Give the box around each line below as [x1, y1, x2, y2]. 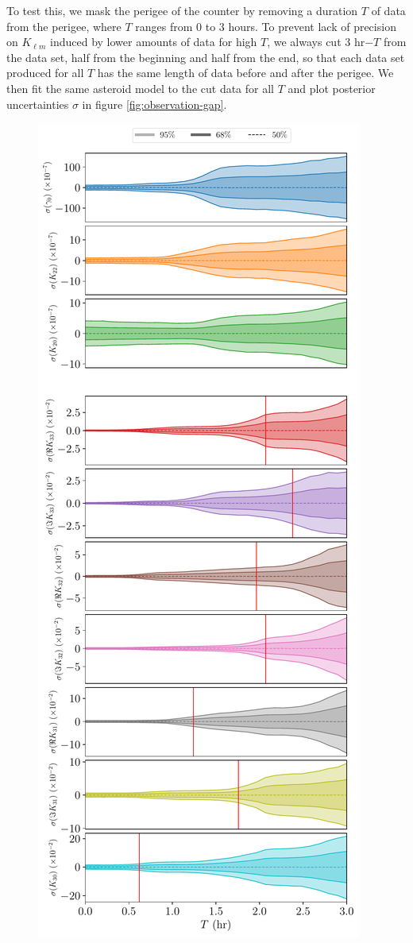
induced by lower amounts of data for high [50, 33, 257, 50]
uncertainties [6, 95, 69, 112]
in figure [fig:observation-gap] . [82, 95, 227, 112]
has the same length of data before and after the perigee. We [97, 64, 394, 81]
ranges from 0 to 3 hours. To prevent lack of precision [135, 17, 396, 34]
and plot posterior [288, 79, 376, 96]
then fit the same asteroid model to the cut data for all [6, 79, 274, 96]
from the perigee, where [6, 17, 122, 34]
